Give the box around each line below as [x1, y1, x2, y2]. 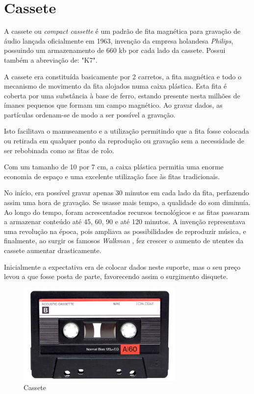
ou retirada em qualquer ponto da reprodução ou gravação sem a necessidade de [4, 136, 245, 146]
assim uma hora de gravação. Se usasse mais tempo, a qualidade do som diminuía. [4, 197, 251, 208]
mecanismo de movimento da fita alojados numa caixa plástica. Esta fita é [4, 81, 227, 91]
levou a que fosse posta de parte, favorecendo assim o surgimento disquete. [4, 271, 228, 281]
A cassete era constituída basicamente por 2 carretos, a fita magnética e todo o [4, 71, 242, 81]
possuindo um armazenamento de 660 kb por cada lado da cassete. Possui [4, 45, 226, 55]
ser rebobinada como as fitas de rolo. [4, 145, 114, 155]
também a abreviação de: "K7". [4, 54, 98, 65]
